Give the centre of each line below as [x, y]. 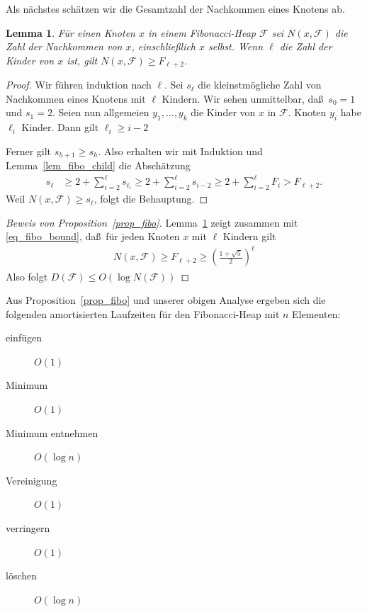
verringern [28, 528]
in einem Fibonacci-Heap [202, 32]
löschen [22, 576]
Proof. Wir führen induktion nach [79, 85]
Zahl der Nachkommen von [64, 46]
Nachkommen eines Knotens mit [76, 98]
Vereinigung [32, 480]
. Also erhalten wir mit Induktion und [180, 151]
